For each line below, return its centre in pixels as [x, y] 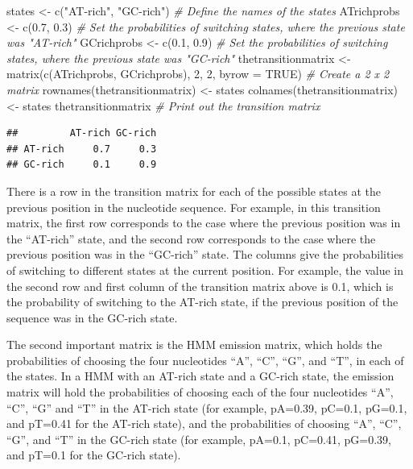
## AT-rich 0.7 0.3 [82, 149]
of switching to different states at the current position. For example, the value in [205, 270]
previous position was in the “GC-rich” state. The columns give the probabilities [205, 254]
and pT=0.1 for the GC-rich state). [94, 455]
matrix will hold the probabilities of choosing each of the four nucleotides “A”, [200, 392]
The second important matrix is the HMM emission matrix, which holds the [194, 344]
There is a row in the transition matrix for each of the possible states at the [194, 191]
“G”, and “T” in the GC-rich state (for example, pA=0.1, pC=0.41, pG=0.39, [199, 439]
